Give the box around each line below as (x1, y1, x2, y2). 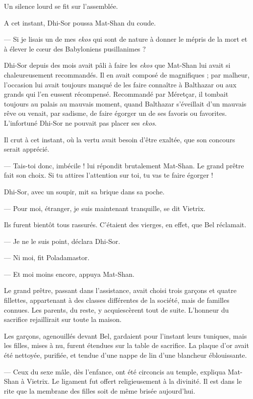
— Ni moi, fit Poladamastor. (4, 252, 90, 263)
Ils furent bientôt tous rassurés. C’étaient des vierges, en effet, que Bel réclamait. (4, 219, 247, 230)
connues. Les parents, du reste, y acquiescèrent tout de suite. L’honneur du (4, 304, 229, 315)
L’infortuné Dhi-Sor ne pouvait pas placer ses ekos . (4, 117, 157, 128)
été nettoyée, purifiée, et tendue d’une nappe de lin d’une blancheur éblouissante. (4, 350, 247, 360)
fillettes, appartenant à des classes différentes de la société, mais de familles (4, 295, 230, 305)
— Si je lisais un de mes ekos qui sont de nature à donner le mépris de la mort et (4, 34, 248, 44)
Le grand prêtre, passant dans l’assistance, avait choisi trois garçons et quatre (4, 285, 237, 295)
